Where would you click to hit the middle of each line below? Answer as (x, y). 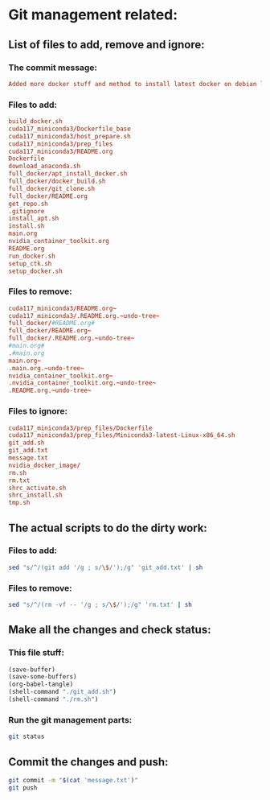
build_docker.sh (35, 122)
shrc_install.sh (35, 495)
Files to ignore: (38, 411)
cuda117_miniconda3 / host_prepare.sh (70, 136)
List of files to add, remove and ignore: (106, 45)
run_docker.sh (32, 256)
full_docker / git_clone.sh (51, 188)
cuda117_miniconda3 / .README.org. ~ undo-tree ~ (84, 315)
